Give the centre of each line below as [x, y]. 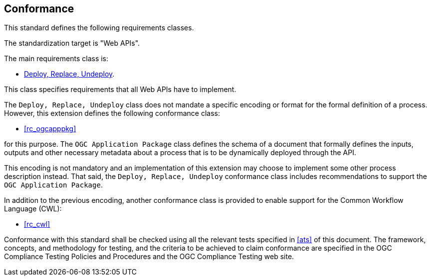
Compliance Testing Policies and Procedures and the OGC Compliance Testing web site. [149, 257]
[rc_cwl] [37, 224]
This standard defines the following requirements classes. [99, 28]
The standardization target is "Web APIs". [72, 43]
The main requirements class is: [56, 59]
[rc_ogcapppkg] [50, 129]
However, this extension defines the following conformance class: [112, 113]
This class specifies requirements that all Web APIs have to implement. [120, 90]
